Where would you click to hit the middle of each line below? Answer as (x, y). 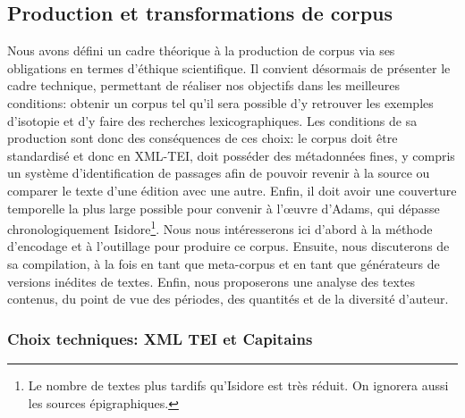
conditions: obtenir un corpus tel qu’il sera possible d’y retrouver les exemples (220, 102)
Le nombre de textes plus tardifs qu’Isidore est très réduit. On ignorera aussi (238, 385)
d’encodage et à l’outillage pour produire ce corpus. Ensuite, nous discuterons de (228, 246)
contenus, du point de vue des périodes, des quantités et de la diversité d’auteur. (228, 299)
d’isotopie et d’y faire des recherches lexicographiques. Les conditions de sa (212, 120)
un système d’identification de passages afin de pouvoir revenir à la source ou (219, 173)
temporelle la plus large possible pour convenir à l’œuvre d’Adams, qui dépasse (224, 208)
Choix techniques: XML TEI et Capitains (160, 338)
